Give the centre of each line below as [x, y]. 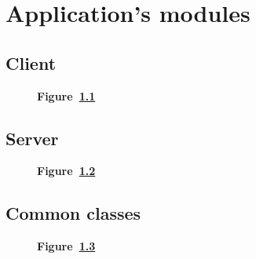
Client [31, 62]
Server [32, 138]
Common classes [73, 213]
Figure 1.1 [66, 95]
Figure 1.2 [66, 171]
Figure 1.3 [66, 246]
